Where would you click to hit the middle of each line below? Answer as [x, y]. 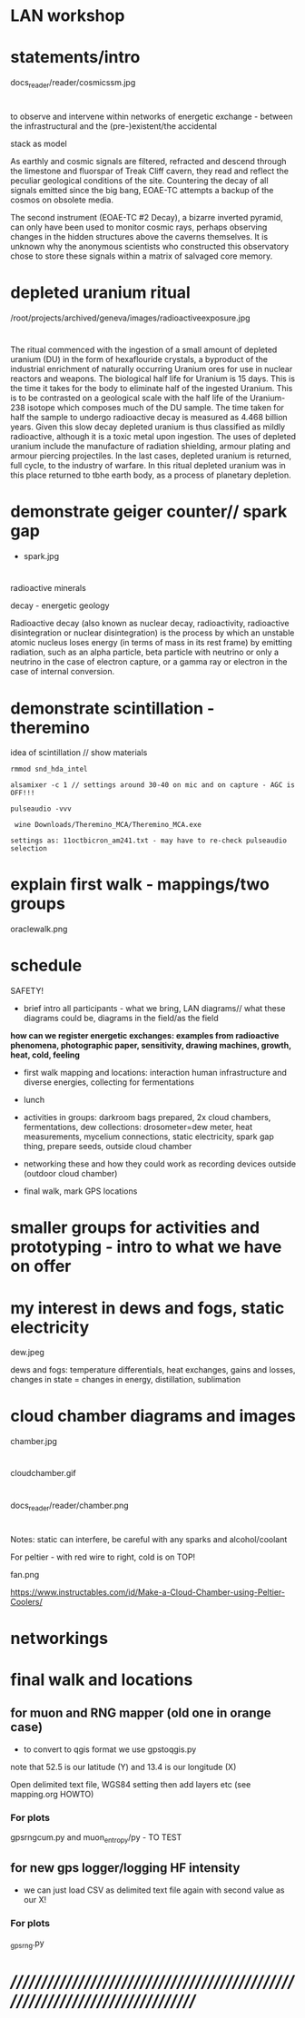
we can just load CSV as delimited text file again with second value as [154, 1890]
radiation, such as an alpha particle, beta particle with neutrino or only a [145, 652]
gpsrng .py [27, 1944]
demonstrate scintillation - [113, 708]
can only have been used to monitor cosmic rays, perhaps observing [139, 227]
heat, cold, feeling [45, 1055]
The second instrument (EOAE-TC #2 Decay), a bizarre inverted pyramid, [147, 218]
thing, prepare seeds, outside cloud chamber [108, 1147]
